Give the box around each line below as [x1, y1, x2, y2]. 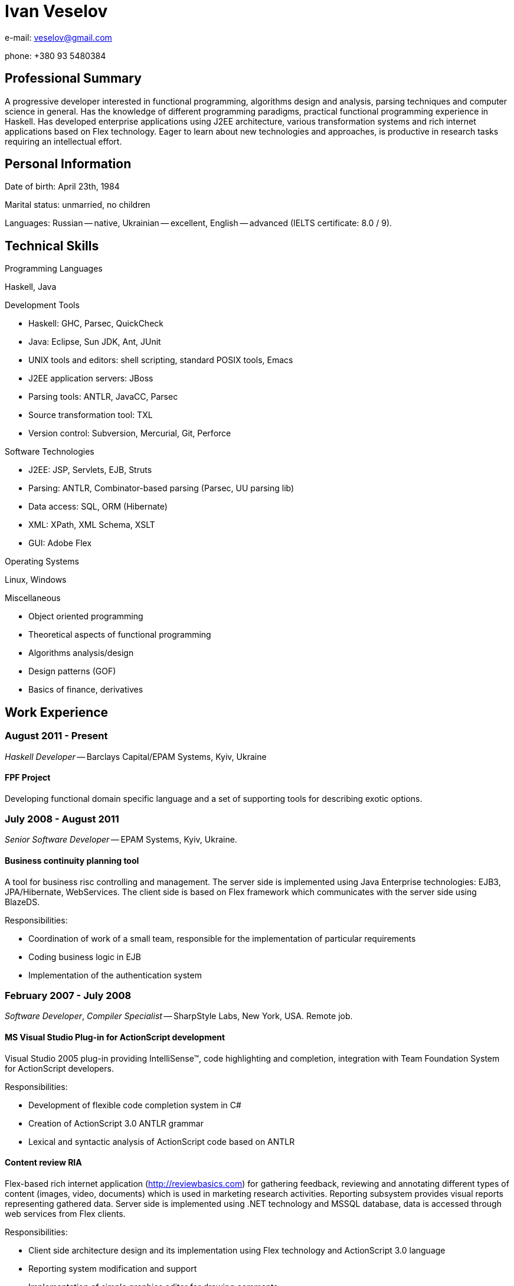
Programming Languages [5, 263, 103, 274]
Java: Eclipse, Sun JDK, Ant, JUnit [28, 337, 161, 347]
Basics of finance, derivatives [28, 684, 143, 695]
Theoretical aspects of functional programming [28, 629, 211, 640]
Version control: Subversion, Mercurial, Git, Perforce [28, 428, 231, 439]
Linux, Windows [5, 575, 67, 585]
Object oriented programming [28, 611, 143, 622]
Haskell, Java [5, 282, 57, 292]
